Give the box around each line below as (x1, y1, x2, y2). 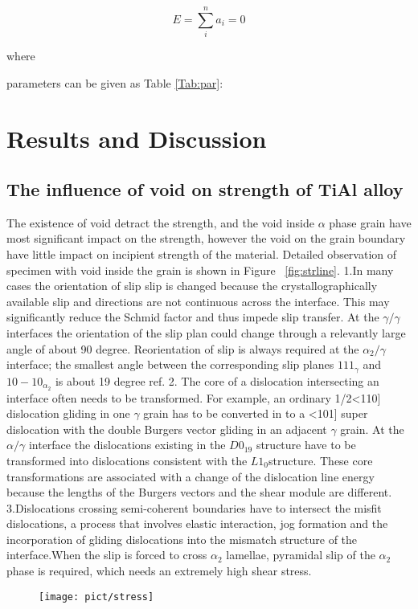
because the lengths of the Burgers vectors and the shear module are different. (6, 484, 392, 501)
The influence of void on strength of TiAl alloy (6, 177, 404, 202)
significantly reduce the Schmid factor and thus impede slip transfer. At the (6, 309, 379, 325)
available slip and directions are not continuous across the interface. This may (6, 292, 390, 309)
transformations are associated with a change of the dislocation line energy (6, 468, 375, 484)
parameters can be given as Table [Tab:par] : (6, 74, 223, 91)
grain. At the (340, 420, 404, 437)
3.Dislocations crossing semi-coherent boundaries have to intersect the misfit (6, 499, 382, 516)
